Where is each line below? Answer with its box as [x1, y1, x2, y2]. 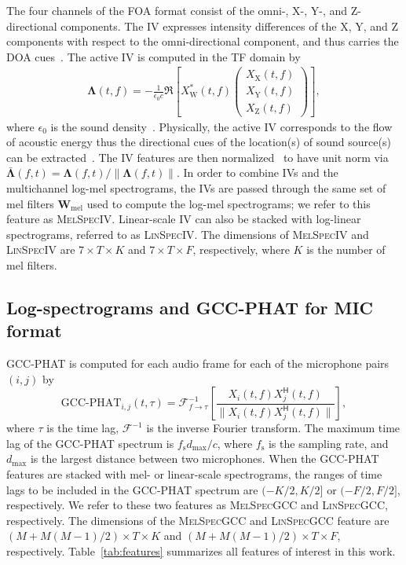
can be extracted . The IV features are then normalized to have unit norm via [6, 149, 389, 165]
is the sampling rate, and [268, 435, 389, 451]
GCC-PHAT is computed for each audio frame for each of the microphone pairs [6, 355, 390, 372]
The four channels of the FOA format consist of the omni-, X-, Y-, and [6, 2, 348, 18]
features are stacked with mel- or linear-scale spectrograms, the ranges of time [6, 466, 382, 482]
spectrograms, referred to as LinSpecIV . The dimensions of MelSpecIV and [6, 226, 369, 242]
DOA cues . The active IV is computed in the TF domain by [6, 48, 301, 64]
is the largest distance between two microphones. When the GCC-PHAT [30, 450, 379, 467]
